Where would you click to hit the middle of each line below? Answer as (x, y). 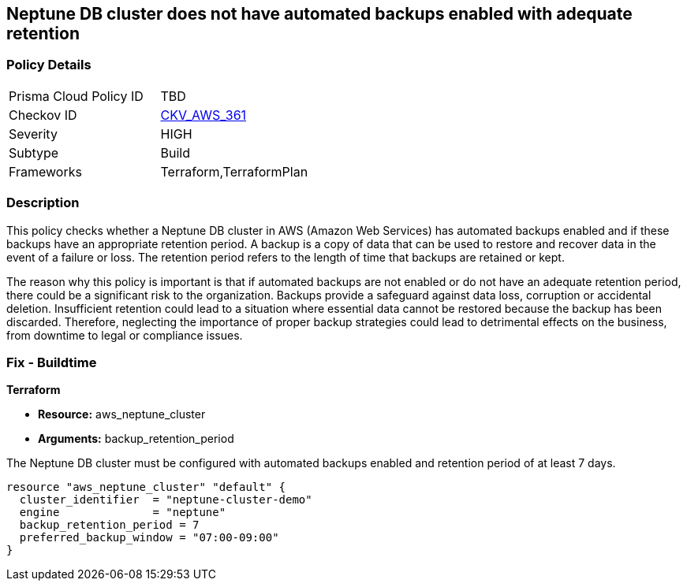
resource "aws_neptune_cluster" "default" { (146, 487)
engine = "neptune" (123, 513)
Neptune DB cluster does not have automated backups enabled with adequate (319, 14)
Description (43, 203)
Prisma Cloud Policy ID (76, 96)
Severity (33, 134)
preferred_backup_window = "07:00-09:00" (149, 538)
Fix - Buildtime (52, 362)
